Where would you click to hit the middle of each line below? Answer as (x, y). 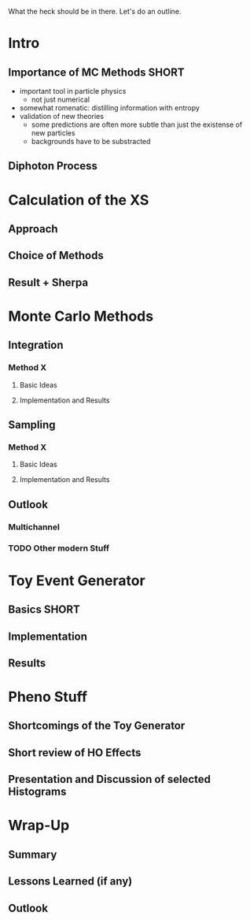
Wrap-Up (39, 825)
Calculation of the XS (79, 200)
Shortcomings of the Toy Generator (97, 726)
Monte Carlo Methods (81, 316)
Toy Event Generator (77, 580)
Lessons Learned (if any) (70, 881)
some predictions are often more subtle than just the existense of (137, 124)
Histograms (37, 792)
